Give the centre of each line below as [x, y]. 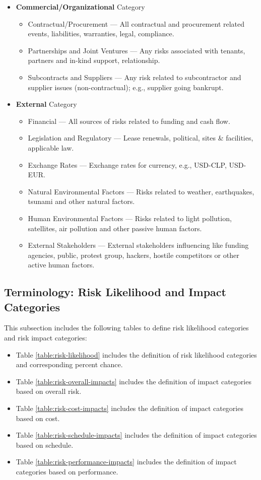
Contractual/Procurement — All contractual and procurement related [136, 23]
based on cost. [38, 418]
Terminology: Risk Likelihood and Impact [115, 292]
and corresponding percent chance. [69, 364]
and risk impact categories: [46, 338]
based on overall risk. [49, 391]
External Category [46, 104]
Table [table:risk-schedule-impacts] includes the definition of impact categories [136, 435]
